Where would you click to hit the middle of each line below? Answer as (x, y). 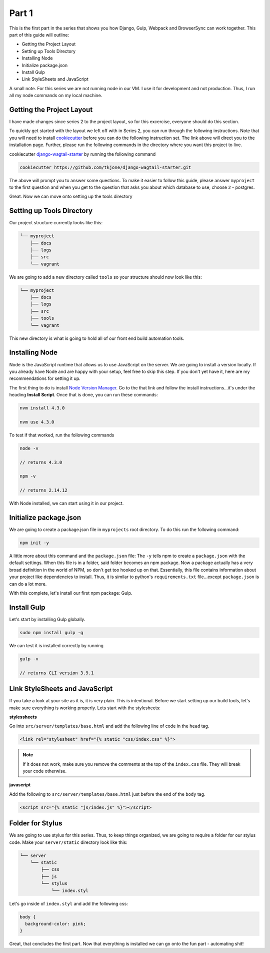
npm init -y (34, 543)
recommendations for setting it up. (45, 378)
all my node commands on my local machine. (56, 96)
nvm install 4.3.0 (42, 408)
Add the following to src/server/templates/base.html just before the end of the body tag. (107, 794)
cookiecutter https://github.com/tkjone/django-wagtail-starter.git (105, 167)
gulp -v (29, 659)
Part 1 (21, 13)
